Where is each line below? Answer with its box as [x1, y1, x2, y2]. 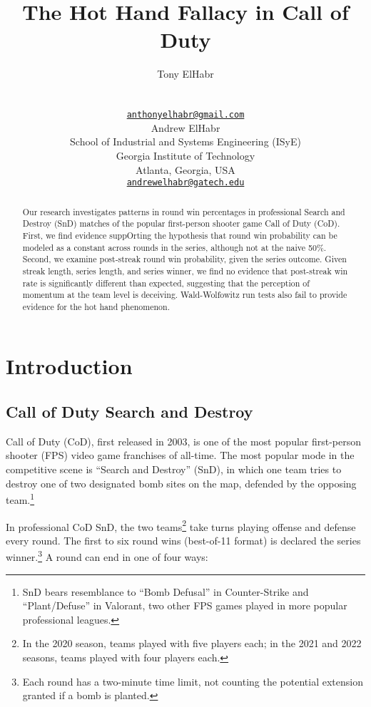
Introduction [6, 351, 133, 381]
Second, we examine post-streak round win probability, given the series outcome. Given [22, 253, 347, 265]
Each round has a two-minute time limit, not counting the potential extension [22, 674, 363, 688]
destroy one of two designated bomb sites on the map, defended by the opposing [6, 475, 357, 490]
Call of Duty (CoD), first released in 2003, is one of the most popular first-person [6, 433, 362, 448]
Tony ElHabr [157, 66, 214, 81]
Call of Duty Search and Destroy [6, 401, 253, 423]
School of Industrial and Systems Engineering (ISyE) [70, 134, 301, 149]
